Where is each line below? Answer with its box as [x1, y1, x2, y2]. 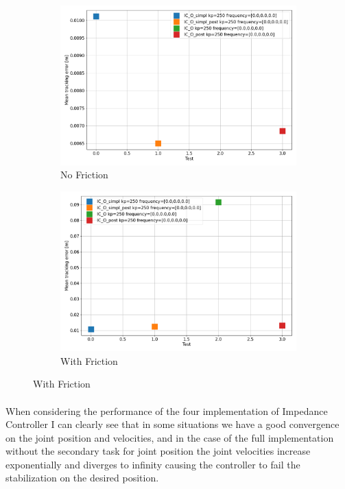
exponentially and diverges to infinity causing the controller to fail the [5, 457, 300, 471]
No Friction [60, 167, 108, 182]
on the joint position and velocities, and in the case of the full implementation [5, 430, 334, 444]
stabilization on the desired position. [5, 470, 159, 485]
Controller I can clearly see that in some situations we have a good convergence [5, 417, 340, 431]
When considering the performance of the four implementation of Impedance [5, 403, 328, 418]
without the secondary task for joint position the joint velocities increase [5, 444, 311, 458]
